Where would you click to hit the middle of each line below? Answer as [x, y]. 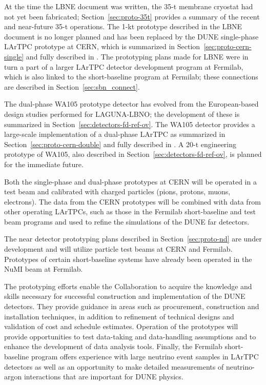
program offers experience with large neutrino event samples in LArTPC [145, 356]
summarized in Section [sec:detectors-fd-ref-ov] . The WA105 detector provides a [130, 124]
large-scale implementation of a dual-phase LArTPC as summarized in [115, 134]
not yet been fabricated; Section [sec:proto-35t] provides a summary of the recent [132, 16]
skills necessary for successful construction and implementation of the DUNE [125, 296]
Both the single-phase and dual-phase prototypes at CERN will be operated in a [130, 181]
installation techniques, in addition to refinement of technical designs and [119, 316]
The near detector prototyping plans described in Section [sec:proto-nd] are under [133, 239]
